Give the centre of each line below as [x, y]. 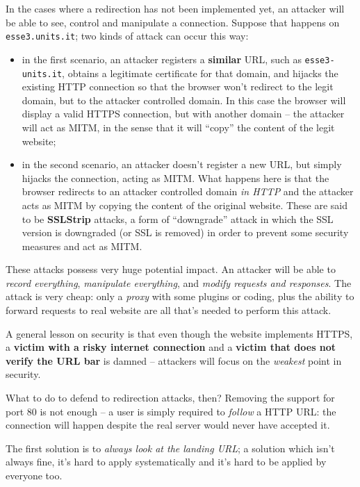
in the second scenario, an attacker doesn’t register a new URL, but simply [182, 164]
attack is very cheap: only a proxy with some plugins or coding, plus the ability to [180, 296]
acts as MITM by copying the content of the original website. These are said [185, 205]
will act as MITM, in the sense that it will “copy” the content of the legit [178, 127]
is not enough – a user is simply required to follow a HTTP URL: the [188, 411]
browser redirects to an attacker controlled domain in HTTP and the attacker [188, 191]
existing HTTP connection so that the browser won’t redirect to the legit [178, 86]
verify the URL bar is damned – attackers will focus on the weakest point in [174, 360]
